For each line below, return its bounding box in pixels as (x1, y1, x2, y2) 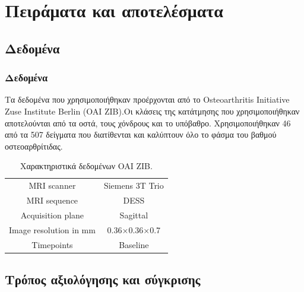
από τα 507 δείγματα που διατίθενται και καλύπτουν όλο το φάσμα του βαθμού (5, 128, 277, 141)
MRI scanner (28, 179, 76, 192)
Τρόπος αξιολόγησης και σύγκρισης (5, 270, 201, 288)
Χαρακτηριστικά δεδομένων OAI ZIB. (20, 160, 153, 172)
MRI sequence (26, 194, 78, 207)
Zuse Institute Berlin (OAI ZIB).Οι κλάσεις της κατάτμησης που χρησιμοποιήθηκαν (5, 104, 300, 117)
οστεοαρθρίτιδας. (5, 139, 63, 152)
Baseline (119, 238, 149, 250)
